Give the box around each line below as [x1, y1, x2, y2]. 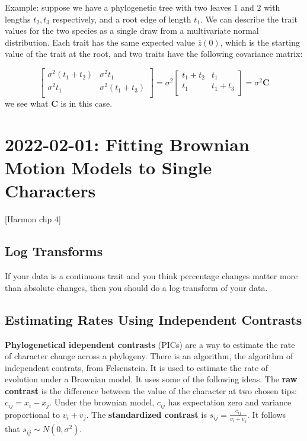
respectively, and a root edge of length [52, 12, 191, 25]
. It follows [247, 408, 286, 420]
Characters [5, 178, 96, 203]
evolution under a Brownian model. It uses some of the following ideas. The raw [5, 373, 298, 385]
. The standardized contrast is [86, 408, 207, 420]
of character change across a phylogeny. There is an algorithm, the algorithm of [5, 350, 293, 362]
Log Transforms [5, 242, 103, 260]
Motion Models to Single [5, 155, 212, 180]
